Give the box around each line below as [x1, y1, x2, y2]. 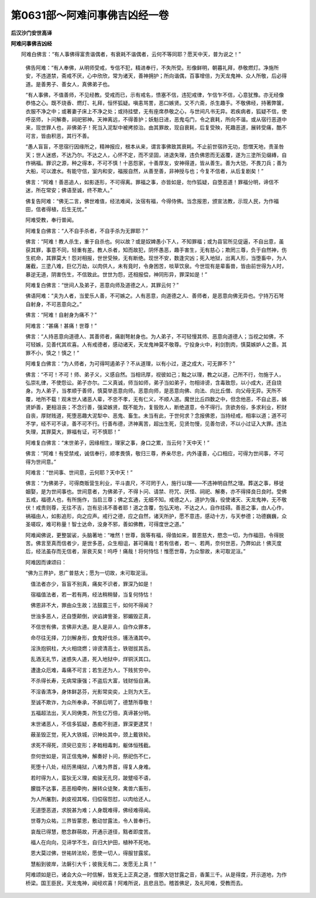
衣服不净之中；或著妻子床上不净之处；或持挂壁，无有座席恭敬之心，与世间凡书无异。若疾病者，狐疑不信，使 [25, 107, 287, 114]
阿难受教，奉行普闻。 [25, 216, 77, 223]
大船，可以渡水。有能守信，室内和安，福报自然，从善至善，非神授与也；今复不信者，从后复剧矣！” [25, 168, 264, 175]
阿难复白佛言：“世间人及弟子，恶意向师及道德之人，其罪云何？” [25, 282, 179, 289]
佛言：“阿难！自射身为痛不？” [25, 311, 97, 318]
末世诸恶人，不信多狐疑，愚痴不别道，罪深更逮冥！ [30, 720, 154, 727]
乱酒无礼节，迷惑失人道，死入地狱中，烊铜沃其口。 [30, 656, 154, 663]
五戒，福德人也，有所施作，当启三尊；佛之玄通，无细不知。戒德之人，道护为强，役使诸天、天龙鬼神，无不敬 [25, 496, 287, 503]
